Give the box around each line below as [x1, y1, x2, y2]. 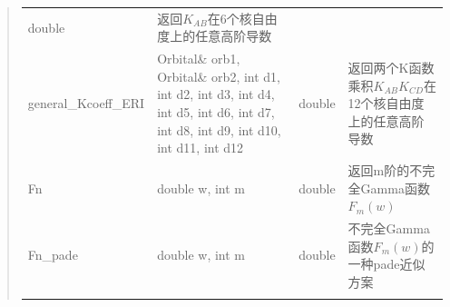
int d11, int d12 [157, 138, 244, 157]
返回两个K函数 [347, 57, 435, 76]
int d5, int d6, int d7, [157, 102, 275, 121]
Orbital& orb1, [157, 49, 240, 68]
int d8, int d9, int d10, [157, 120, 281, 139]
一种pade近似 [347, 254, 426, 273]
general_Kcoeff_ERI [27, 94, 145, 113]
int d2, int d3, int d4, [157, 84, 275, 104]
